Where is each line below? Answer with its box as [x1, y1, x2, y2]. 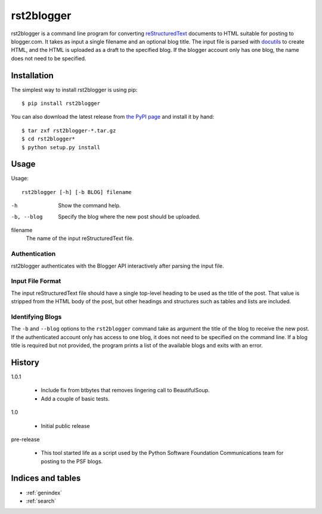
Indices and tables [11, 473, 81, 484]
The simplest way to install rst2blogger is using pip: [11, 86, 138, 93]
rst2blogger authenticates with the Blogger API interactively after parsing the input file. [11, 262, 224, 269]
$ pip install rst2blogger [21, 100, 101, 107]
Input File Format [11, 277, 61, 285]
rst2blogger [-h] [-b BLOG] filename [21, 189, 132, 195]
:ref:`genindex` [26, 489, 63, 496]
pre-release [11, 436, 40, 443]
